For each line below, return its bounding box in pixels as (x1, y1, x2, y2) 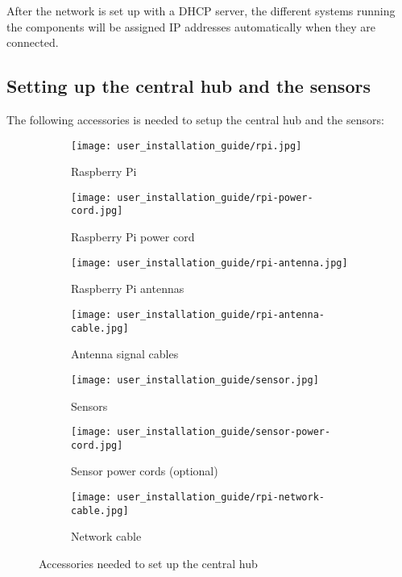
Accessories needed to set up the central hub (39, 554, 258, 571)
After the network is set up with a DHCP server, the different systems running (6, 2, 396, 19)
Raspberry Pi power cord (71, 228, 195, 245)
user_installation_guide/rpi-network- (117, 491, 325, 504)
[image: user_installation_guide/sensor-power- (71, 426, 331, 438)
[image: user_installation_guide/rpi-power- (71, 191, 313, 203)
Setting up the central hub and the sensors (6, 73, 371, 98)
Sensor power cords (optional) (71, 462, 218, 479)
